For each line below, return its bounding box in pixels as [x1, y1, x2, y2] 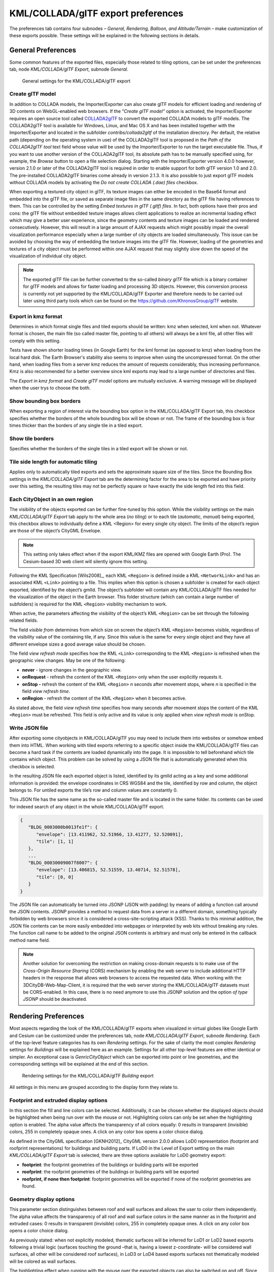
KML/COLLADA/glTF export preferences [9, 8, 184, 19]
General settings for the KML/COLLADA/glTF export [22, 78, 130, 84]
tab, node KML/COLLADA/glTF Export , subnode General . [9, 66, 129, 72]
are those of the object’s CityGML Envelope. [9, 528, 101, 534]
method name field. [9, 937, 50, 943]
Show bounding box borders [9, 397, 81, 404]
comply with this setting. [9, 337, 61, 343]
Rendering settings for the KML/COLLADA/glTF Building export [22, 1073, 154, 1079]
